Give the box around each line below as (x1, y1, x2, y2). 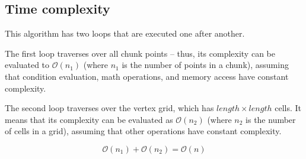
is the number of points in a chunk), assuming (122, 59, 289, 71)
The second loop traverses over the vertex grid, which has (5, 102, 214, 114)
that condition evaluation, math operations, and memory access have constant (5, 70, 289, 82)
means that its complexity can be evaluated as (5, 113, 173, 125)
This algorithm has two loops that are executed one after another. (5, 27, 245, 40)
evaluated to (5, 59, 50, 71)
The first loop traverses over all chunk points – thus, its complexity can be (5, 47, 275, 59)
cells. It (275, 102, 301, 114)
